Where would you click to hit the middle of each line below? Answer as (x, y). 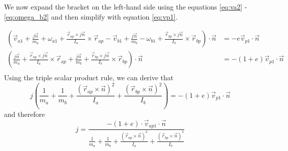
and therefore (25, 114)
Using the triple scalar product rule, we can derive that (89, 78)
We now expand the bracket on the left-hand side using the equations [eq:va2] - (126, 7)
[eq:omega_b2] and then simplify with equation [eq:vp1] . (91, 16)
